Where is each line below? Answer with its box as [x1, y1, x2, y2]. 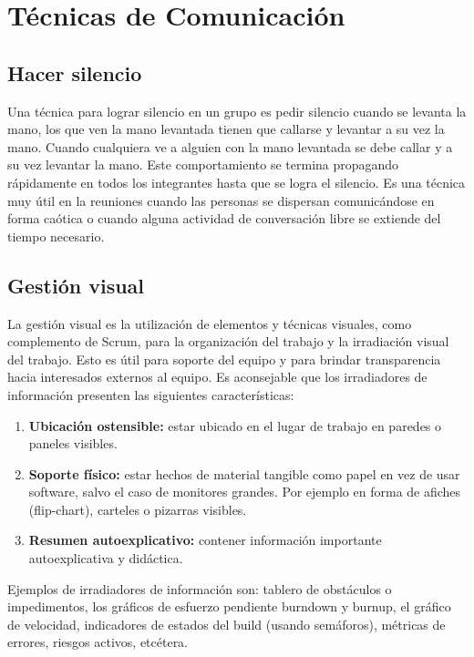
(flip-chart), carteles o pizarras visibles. [28, 499, 247, 518]
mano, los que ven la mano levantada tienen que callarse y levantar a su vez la [7, 119, 445, 139]
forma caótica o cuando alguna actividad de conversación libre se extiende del [7, 209, 441, 228]
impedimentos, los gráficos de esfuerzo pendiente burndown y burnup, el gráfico [7, 597, 451, 616]
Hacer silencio [7, 58, 142, 87]
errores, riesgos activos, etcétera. [7, 632, 189, 652]
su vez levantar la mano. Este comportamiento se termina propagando [7, 155, 399, 174]
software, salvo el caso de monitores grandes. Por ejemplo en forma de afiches [28, 482, 461, 501]
